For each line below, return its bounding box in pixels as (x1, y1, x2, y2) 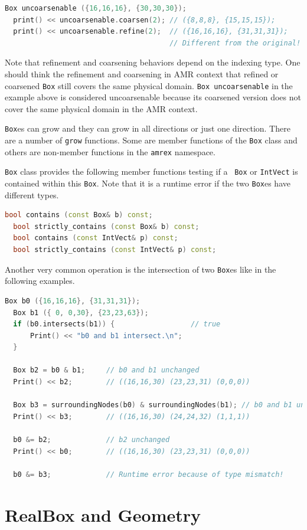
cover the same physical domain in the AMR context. (5, 102, 198, 114)
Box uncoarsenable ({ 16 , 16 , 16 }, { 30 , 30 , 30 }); (5, 4, 187, 12)
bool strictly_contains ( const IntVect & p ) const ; (13, 246, 217, 254)
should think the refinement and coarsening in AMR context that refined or (5, 67, 279, 80)
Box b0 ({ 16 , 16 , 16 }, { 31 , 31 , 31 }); (5, 296, 141, 305)
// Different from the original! (169, 38, 301, 47)
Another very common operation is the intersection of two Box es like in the (5, 263, 276, 275)
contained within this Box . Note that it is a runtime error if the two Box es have (5, 177, 290, 189)
